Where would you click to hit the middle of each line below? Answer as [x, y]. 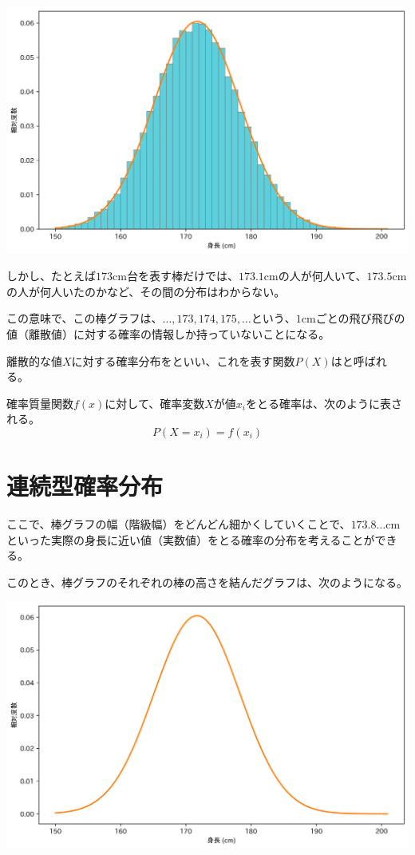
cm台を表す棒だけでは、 [176, 276]
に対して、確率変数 [155, 403]
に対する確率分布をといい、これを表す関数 [183, 360]
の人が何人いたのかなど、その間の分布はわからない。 [146, 291]
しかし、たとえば [51, 276]
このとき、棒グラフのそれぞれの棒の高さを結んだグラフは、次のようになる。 [207, 582]
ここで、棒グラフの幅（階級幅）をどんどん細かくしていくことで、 [179, 524]
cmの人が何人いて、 [315, 276]
